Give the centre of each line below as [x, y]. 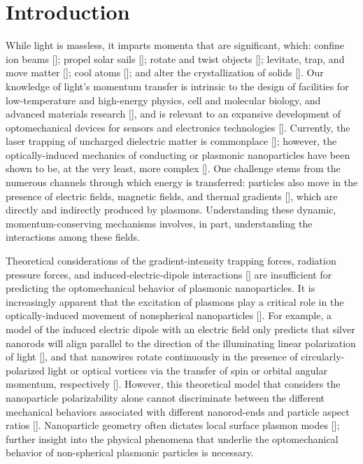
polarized [25, 370]
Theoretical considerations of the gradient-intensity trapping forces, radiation [171, 261]
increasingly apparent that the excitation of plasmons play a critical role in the [175, 301]
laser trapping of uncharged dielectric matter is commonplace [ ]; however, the [171, 141]
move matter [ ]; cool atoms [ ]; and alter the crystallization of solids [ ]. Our [165, 72]
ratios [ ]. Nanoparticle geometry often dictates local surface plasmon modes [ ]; [173, 425]
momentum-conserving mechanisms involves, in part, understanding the [159, 223]
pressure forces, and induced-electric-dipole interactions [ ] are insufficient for [169, 274]
